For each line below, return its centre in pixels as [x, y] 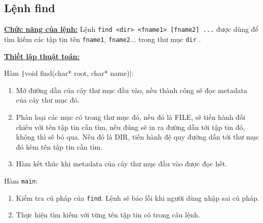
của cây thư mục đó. [48, 100]
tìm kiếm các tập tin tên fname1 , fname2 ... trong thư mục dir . [103, 39]
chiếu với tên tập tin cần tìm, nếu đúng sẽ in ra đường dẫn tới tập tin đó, [130, 127]
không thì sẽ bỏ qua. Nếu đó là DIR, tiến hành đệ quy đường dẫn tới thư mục [138, 137]
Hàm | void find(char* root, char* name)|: [69, 73]
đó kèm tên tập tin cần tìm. [59, 146]
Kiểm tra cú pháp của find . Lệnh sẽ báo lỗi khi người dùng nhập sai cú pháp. [138, 197]
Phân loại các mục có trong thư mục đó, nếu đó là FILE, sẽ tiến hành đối [130, 117]
